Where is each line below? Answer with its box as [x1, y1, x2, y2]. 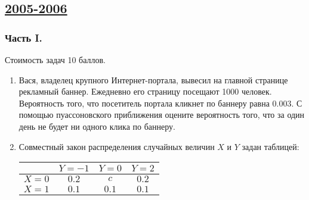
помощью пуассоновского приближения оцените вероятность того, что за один [18, 108, 305, 121]
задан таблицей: [242, 140, 299, 152]
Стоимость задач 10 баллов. [5, 54, 106, 65]
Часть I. [5, 30, 42, 45]
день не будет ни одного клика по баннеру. [18, 120, 175, 132]
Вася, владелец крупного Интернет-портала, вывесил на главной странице [18, 73, 288, 86]
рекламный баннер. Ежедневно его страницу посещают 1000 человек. [18, 85, 272, 98]
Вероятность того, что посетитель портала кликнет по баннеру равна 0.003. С [18, 96, 302, 109]
